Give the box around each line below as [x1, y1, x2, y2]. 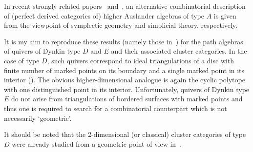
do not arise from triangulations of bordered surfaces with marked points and [11, 94, 243, 104]
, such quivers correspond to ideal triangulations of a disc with [47, 55, 234, 65]
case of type [4, 55, 40, 65]
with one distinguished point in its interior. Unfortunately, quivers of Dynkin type [4, 84, 250, 94]
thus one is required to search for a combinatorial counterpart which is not [4, 103, 227, 113]
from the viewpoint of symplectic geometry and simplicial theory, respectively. [4, 20, 237, 30]
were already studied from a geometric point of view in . [12, 138, 181, 149]
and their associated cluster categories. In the [111, 46, 247, 56]
